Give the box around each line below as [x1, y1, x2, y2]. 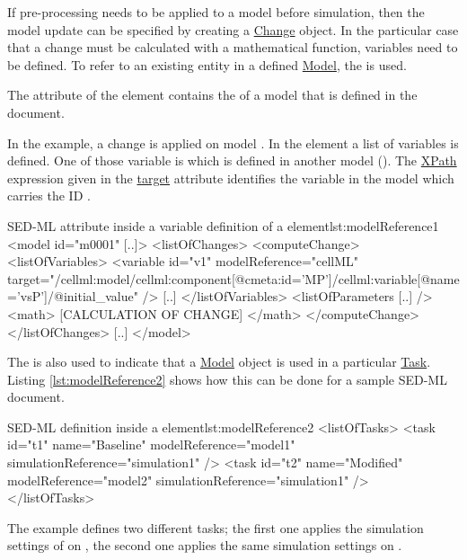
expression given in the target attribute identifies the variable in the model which [7, 168, 454, 187]
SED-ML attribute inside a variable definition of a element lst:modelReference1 [7, 216, 439, 235]
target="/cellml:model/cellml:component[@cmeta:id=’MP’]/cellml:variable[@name [7, 269, 460, 288]
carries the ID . [7, 186, 91, 205]
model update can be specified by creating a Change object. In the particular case [7, 20, 459, 39]
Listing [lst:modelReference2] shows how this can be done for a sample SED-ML [7, 369, 447, 388]
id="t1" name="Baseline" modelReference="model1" [7, 435, 295, 454]
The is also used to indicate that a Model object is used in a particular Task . [7, 352, 431, 371]
